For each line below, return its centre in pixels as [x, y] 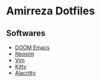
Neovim [25, 54]
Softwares [26, 33]
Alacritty [25, 73]
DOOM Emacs [32, 47]
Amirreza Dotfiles [51, 11]
